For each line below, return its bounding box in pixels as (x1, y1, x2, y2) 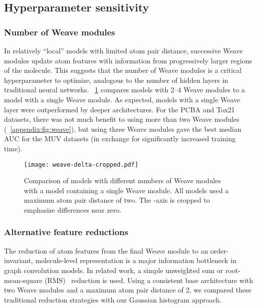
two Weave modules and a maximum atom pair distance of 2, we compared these (4, 285, 252, 295)
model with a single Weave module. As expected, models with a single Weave (4, 94, 241, 104)
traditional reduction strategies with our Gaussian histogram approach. (4, 294, 222, 305)
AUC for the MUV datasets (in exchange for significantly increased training (4, 133, 236, 144)
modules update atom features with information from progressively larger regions (4, 55, 252, 65)
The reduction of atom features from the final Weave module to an (4, 245, 208, 256)
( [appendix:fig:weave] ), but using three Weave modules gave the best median (4, 123, 242, 134)
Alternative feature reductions (4, 226, 128, 238)
